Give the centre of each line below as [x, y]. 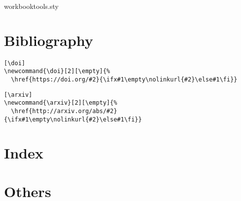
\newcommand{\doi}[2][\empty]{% [57, 71]
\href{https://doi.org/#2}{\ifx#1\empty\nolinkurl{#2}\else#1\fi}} [124, 80]
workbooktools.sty [31, 6]
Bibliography [49, 40]
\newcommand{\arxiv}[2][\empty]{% [61, 103]
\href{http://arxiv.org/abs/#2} [64, 111]
